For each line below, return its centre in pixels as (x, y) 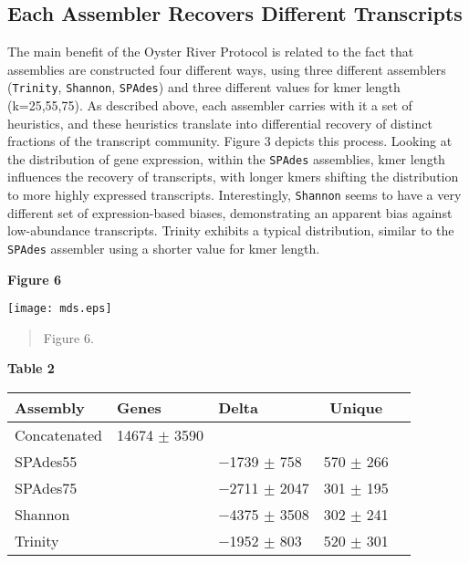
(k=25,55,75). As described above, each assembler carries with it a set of (210, 105)
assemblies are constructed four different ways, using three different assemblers (227, 69)
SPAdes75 (46, 488)
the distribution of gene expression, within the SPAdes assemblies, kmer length (226, 158)
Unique (356, 408)
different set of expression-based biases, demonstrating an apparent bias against (230, 212)
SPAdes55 (46, 462)
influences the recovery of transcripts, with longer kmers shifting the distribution (233, 177)
